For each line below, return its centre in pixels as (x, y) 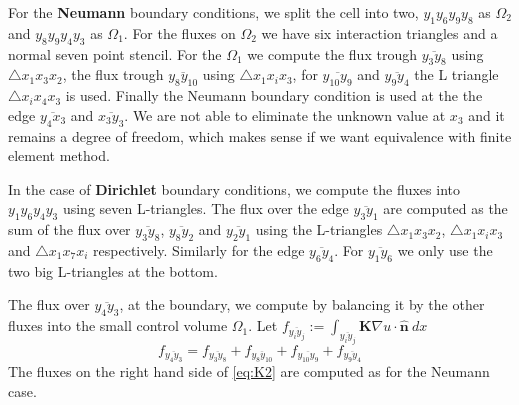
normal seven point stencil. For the (115, 53)
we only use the (445, 249)
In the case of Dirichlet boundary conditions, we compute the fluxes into (234, 188)
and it (486, 114)
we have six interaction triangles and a (379, 32)
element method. (59, 155)
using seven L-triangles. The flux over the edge (205, 208)
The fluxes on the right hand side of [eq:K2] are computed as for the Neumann (249, 371)
